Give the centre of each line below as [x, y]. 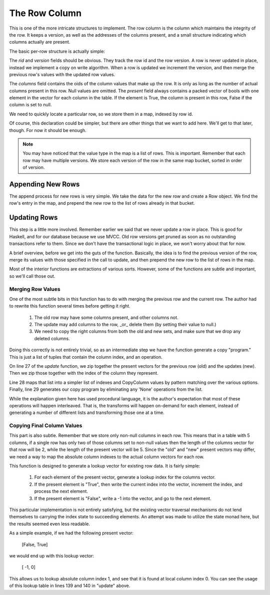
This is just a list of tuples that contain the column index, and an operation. [86, 357]
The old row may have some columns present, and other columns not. [106, 317]
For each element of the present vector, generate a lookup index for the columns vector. [125, 477]
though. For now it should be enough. [48, 130]
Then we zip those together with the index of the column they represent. [84, 373]
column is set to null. [30, 105]
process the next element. [61, 491]
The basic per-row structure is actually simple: [57, 51]
